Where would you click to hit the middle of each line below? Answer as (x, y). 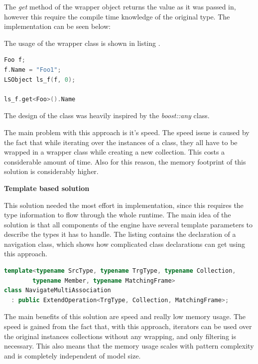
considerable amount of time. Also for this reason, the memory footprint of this (125, 161)
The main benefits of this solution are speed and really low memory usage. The (125, 316)
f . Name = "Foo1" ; (33, 70)
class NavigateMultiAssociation (58, 290)
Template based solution (47, 188)
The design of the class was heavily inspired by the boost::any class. (107, 115)
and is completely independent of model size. (72, 355)
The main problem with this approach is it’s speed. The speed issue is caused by (127, 132)
